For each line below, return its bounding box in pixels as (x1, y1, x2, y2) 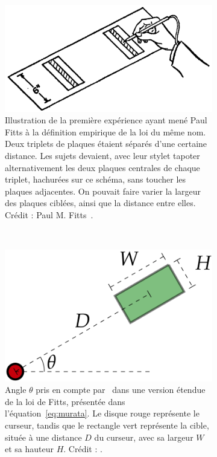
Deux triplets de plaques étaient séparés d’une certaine (5, 137, 207, 150)
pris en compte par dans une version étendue (36, 383, 206, 396)
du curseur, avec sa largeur (94, 430, 193, 443)
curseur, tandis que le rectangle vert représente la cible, (5, 419, 209, 432)
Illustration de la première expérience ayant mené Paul (5, 114, 207, 126)
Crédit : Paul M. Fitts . (5, 208, 93, 221)
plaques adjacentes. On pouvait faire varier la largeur (5, 184, 201, 197)
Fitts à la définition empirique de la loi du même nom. (5, 125, 206, 138)
